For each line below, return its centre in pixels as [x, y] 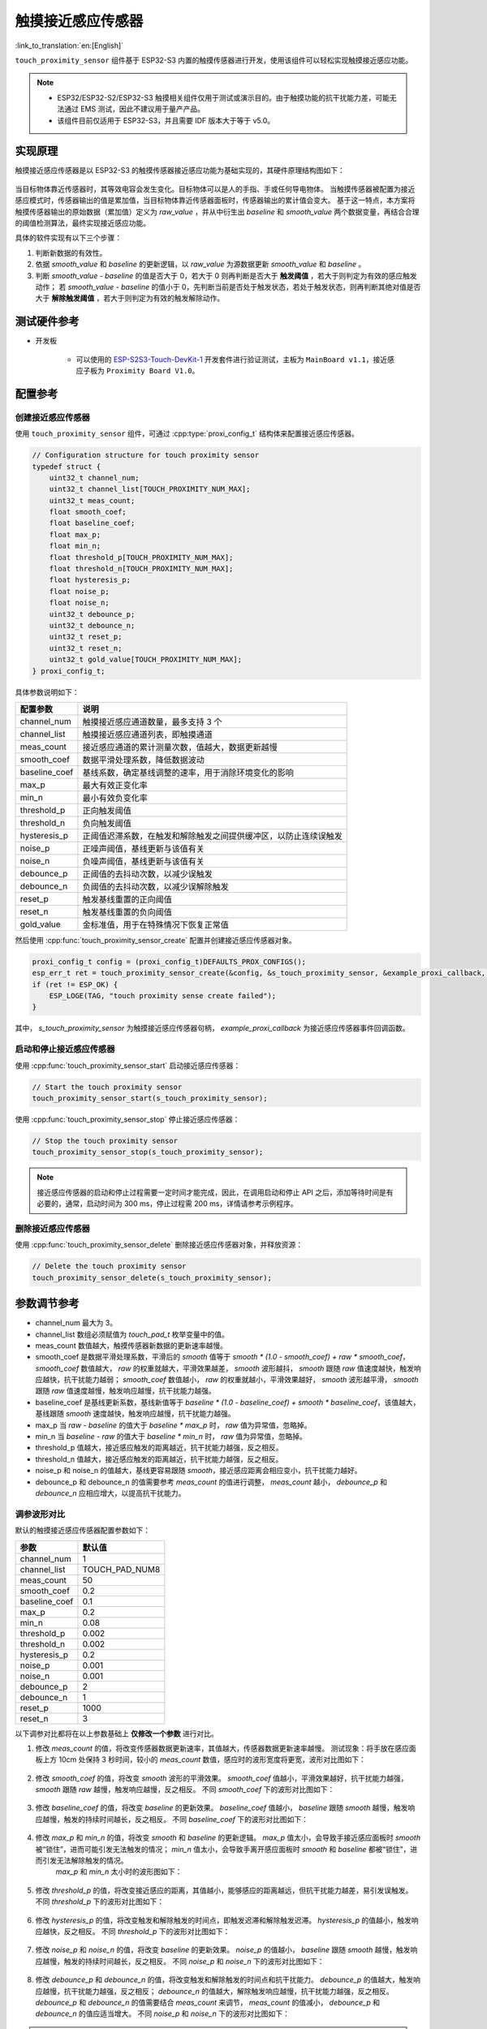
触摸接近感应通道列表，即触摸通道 [147, 734]
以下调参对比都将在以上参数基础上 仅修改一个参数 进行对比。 [116, 1734]
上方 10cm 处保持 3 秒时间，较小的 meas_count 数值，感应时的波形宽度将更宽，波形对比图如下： [204, 1760]
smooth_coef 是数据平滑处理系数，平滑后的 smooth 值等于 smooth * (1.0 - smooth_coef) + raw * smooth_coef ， [222, 1357]
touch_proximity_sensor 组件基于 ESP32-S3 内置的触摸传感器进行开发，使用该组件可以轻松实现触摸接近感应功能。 [214, 60]
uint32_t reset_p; [86, 637]
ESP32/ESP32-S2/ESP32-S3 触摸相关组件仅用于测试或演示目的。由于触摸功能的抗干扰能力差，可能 [223, 97]
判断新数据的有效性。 [71, 252]
